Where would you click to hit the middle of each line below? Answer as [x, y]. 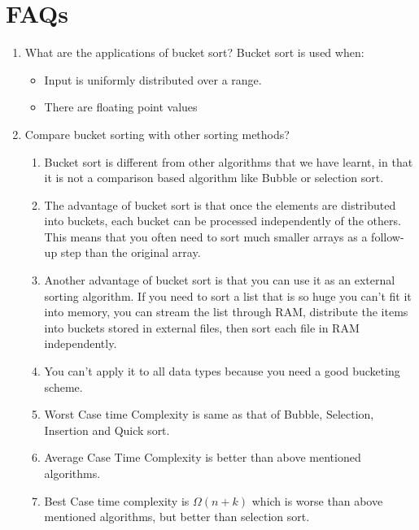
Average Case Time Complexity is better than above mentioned [203, 457]
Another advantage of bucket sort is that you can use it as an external [220, 280]
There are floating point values [121, 107]
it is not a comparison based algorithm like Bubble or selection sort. [214, 178]
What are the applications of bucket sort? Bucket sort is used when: [194, 52]
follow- [388, 236]
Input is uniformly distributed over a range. [153, 79]
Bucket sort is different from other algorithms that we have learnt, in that [229, 161]
